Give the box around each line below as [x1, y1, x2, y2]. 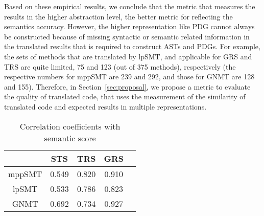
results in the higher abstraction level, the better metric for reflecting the [4, 11, 233, 21]
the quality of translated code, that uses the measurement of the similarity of [4, 91, 246, 102]
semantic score [44, 132, 96, 144]
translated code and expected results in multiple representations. [4, 101, 207, 112]
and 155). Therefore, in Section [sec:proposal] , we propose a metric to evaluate [4, 81, 251, 92]
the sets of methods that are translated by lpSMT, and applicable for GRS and [4, 51, 252, 61]
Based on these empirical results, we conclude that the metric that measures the [4, 1, 255, 11]
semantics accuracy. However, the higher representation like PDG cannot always [4, 21, 255, 32]
